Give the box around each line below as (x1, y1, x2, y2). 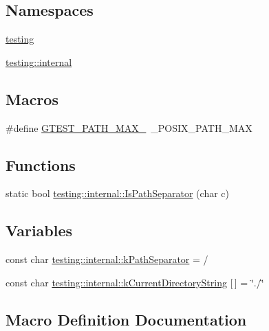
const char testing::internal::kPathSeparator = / (6, 252, 208, 266)
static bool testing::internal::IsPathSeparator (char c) (6, 186, 229, 201)
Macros (6, 88, 58, 109)
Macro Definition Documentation (6, 308, 247, 330)
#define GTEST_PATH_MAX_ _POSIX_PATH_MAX (6, 120, 252, 135)
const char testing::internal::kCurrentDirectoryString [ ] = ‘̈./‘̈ (6, 275, 264, 289)
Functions (6, 154, 76, 175)
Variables (6, 220, 73, 241)
